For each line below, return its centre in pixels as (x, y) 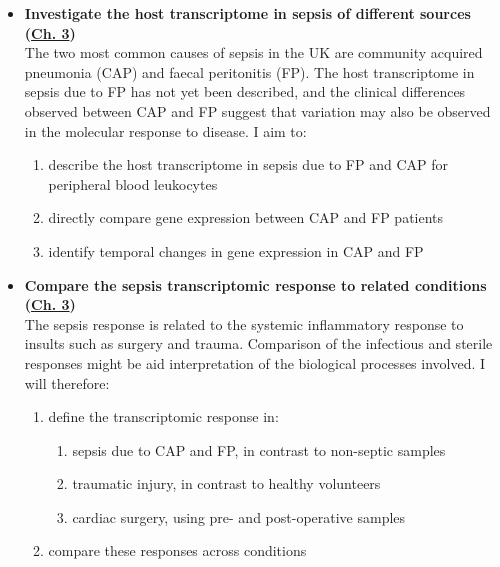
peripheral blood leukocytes (133, 183)
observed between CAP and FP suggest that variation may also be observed (257, 110)
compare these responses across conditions (177, 550)
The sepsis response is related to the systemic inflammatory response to (244, 323)
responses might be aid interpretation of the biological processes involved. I (255, 362)
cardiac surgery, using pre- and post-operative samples (239, 516)
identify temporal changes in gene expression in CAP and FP (236, 250)
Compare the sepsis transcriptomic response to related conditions (255, 284)
